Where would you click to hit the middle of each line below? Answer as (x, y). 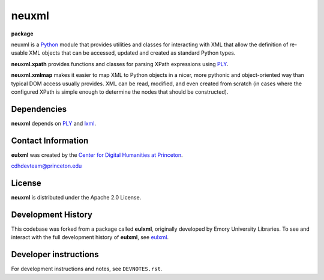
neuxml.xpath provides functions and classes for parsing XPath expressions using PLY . (120, 64)
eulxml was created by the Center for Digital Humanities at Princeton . (97, 155)
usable (19, 53)
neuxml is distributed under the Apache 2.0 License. (76, 197)
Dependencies (39, 109)
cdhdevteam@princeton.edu (46, 166)
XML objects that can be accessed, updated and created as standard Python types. (132, 53)
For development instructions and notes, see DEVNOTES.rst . (87, 269)
